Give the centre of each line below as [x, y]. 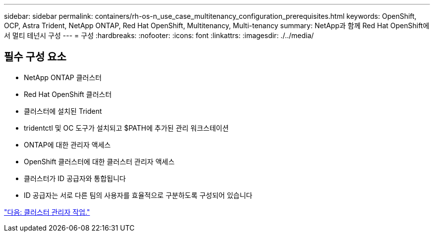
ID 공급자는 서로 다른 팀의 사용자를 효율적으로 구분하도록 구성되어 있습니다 [138, 195]
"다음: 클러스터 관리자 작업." [47, 212]
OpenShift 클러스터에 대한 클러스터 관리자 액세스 [99, 161]
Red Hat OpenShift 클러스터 [68, 94]
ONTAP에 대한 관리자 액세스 [67, 144]
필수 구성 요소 [35, 57]
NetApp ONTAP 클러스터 [63, 77]
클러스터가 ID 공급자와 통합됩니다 [75, 178]
